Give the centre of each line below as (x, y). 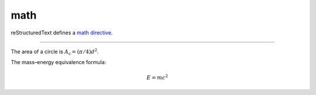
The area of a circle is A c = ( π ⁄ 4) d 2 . (55, 52)
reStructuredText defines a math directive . (62, 33)
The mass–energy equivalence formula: (59, 62)
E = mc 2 (157, 77)
